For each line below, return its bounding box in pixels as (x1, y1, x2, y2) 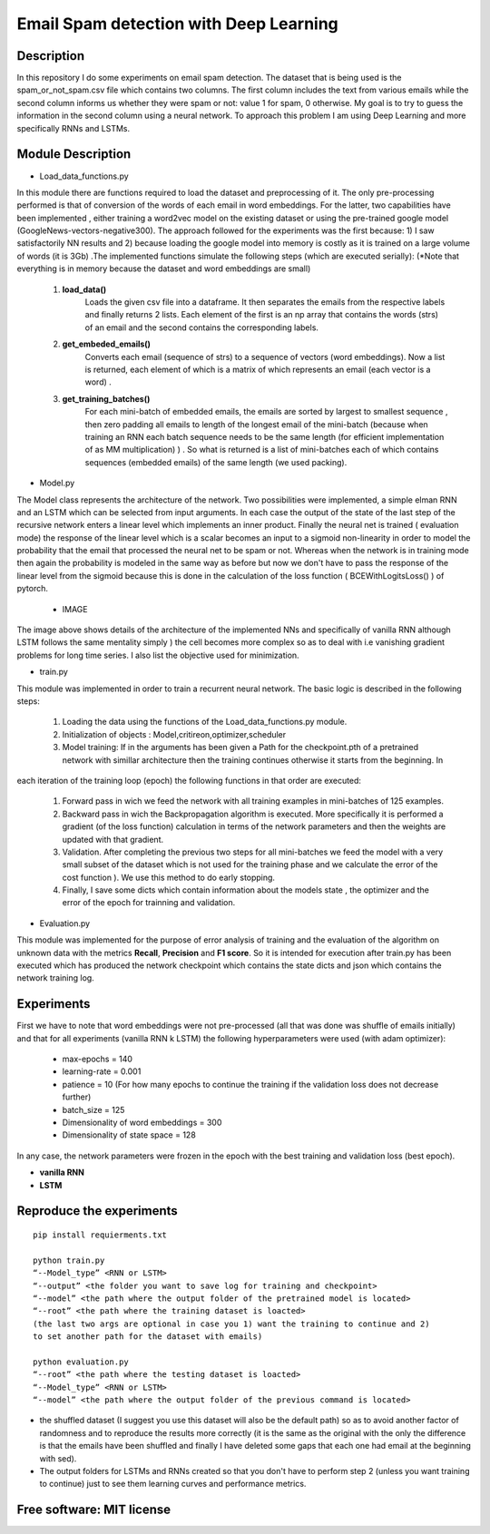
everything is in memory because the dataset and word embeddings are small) (16, 263, 311, 274)
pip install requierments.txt (33, 1230, 168, 1240)
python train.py (33, 1255, 105, 1265)
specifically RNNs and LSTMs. (16, 122, 131, 133)
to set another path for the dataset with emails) (33, 1332, 263, 1342)
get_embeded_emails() (62, 338, 152, 349)
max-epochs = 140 (62, 1053, 133, 1065)
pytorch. (16, 583, 49, 594)
